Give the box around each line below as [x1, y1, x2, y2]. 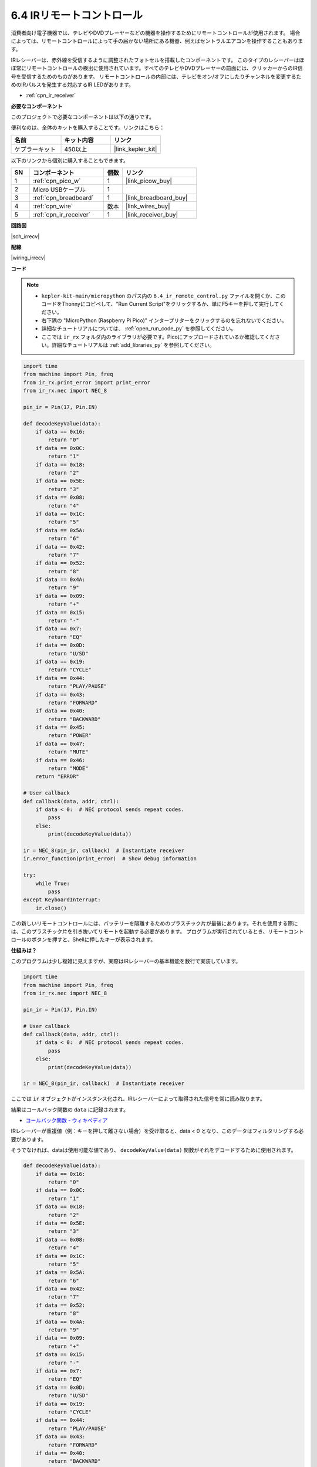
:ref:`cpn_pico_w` [33, 177, 81, 185]
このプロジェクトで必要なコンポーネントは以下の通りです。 [11, 113, 155, 120]
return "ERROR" [35, 773, 79, 780]
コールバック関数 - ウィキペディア [25, 1117, 108, 1124]
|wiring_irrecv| [11, 254, 46, 261]
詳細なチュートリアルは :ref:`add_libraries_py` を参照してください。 [51, 341, 215, 349]
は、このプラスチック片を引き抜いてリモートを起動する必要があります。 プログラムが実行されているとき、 [11, 928, 268, 935]
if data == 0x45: [35, 724, 86, 731]
